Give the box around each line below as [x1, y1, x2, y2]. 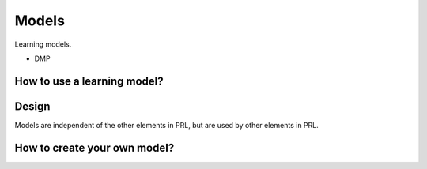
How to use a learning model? [14, 74, 164, 88]
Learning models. [14, 39, 72, 49]
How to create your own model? [14, 141, 175, 154]
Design [14, 100, 51, 113]
